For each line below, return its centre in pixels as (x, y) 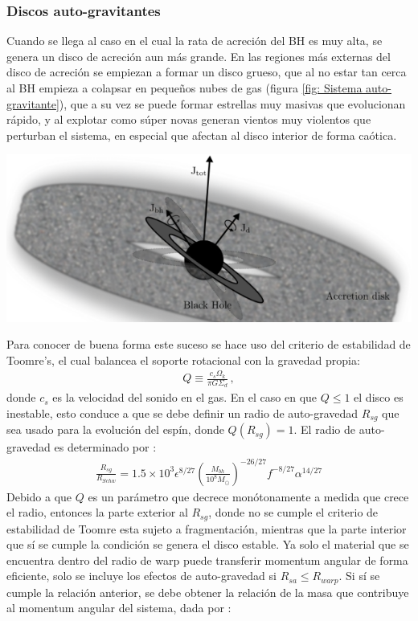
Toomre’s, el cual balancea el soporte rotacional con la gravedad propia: (183, 360)
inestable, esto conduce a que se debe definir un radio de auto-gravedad (182, 413)
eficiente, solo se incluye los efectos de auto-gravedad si (141, 576)
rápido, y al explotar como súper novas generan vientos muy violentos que (189, 119)
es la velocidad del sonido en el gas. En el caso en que (185, 397)
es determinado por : (105, 447)
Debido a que (39, 496)
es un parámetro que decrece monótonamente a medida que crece (248, 496)
